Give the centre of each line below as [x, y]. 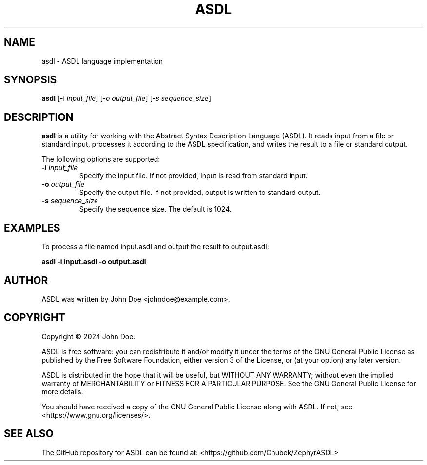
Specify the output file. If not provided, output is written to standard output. [200, 193]
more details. [62, 391]
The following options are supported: [101, 159]
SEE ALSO [29, 434]
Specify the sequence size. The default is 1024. [155, 209]
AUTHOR [26, 280]
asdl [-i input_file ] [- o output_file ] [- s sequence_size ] [126, 98]
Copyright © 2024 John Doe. [88, 336]
